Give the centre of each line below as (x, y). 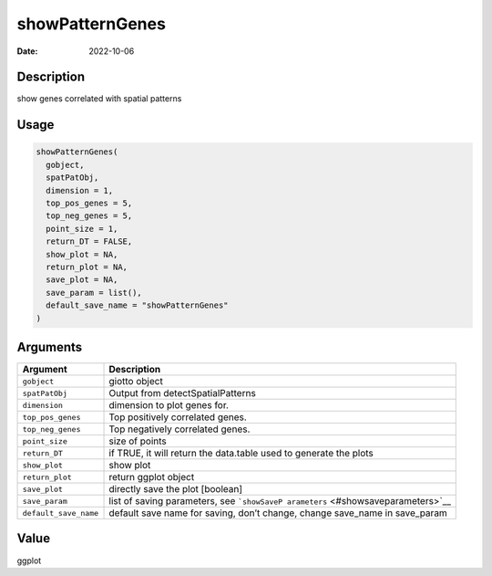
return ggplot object (152, 477)
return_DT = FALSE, (89, 241)
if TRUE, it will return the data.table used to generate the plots (241, 454)
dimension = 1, (80, 190)
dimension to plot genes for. (169, 405)
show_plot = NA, (82, 254)
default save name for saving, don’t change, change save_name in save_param (278, 513)
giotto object (136, 382)
